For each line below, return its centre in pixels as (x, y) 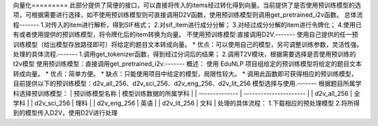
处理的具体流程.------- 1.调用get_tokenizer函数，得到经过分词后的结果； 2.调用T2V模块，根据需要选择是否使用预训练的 (184, 54)
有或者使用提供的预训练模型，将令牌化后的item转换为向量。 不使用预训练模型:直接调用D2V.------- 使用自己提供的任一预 (185, 34)
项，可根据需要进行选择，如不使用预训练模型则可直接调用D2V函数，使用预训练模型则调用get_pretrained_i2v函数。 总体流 (188, 15)
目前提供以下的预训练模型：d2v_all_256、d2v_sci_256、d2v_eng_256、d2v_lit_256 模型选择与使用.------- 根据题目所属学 (187, 83)
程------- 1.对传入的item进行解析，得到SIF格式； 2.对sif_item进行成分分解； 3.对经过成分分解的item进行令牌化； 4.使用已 (187, 24)
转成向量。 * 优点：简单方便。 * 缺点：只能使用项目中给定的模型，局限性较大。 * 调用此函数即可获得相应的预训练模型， (185, 73)
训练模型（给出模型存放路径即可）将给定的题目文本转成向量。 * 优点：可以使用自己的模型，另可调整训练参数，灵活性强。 (188, 44)
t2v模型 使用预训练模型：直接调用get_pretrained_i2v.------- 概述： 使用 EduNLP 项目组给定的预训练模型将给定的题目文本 (187, 64)
